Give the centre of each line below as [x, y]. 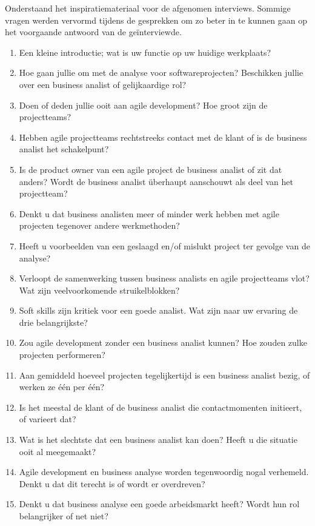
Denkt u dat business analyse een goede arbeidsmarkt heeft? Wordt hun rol [159, 504]
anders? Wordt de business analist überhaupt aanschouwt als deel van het [156, 181]
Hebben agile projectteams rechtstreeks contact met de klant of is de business [163, 137]
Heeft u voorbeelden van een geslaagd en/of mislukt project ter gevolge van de [164, 245]
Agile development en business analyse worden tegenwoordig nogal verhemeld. [164, 472]
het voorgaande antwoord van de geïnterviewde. [93, 32]
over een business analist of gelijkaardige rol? [103, 84]
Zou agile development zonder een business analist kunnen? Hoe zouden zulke [163, 342]
